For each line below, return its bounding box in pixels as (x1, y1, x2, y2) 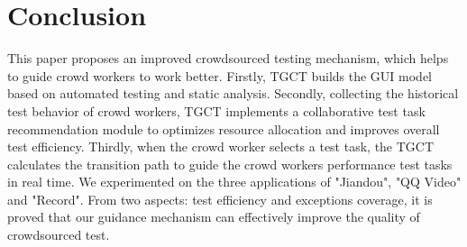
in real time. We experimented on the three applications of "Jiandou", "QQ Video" (7, 172, 462, 191)
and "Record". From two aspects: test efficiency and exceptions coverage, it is (7, 189, 433, 208)
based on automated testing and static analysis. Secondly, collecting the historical (7, 84, 459, 103)
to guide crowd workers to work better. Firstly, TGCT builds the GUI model (7, 66, 433, 85)
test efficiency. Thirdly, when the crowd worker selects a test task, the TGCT (7, 137, 435, 156)
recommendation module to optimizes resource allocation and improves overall (7, 119, 440, 138)
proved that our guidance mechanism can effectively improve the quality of (7, 207, 420, 226)
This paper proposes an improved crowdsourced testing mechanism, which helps (7, 49, 449, 68)
